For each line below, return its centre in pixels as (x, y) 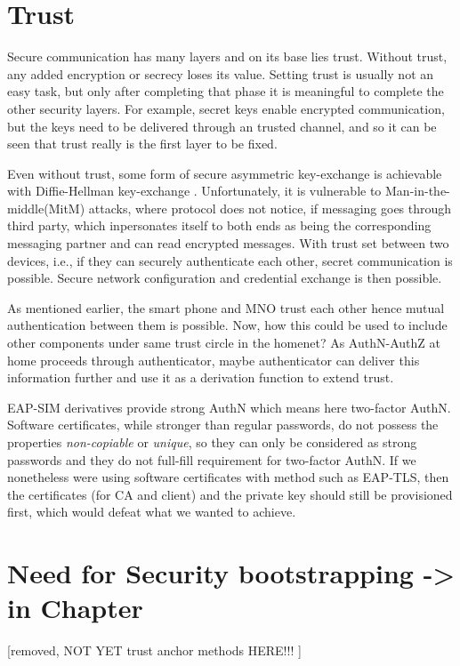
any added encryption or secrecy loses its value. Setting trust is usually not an (221, 73)
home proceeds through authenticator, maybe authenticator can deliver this (214, 360)
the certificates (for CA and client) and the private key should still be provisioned (230, 494)
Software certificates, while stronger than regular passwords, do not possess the (223, 425)
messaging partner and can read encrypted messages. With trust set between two (228, 243)
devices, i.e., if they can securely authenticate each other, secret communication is (230, 260)
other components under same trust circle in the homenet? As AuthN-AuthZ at (224, 343)
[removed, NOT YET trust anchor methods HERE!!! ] (154, 650)
